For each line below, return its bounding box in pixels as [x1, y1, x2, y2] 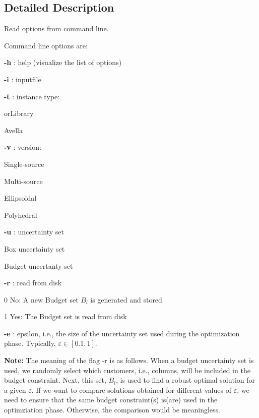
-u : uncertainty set [4, 226, 64, 237]
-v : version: [4, 142, 41, 152]
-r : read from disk [4, 277, 62, 288]
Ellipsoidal [4, 193, 37, 203]
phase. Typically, [4, 338, 56, 348]
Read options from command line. [4, 23, 109, 34]
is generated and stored [90, 294, 162, 305]
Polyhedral [4, 209, 37, 220]
